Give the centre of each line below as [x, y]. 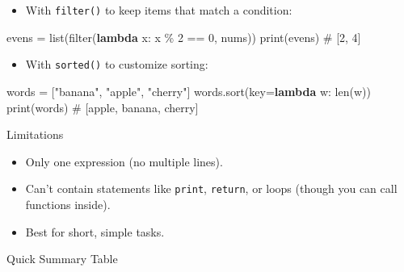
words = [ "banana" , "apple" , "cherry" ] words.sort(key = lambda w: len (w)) [189, 91]
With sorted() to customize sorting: [117, 64]
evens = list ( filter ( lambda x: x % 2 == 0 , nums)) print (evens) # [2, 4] [184, 37]
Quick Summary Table [62, 259]
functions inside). [68, 204]
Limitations [35, 134]
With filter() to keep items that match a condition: [159, 10]
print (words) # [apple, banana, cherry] [103, 107]
